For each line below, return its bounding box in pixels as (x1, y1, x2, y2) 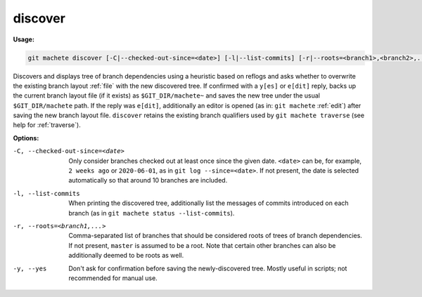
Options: (13, 133, 39, 142)
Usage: (13, 35, 35, 44)
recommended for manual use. (68, 274, 158, 282)
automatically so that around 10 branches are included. (68, 176, 228, 185)
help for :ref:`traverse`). (13, 121, 81, 129)
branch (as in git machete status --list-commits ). (68, 209, 235, 217)
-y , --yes (13, 264, 47, 272)
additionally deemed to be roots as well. (68, 251, 184, 260)
